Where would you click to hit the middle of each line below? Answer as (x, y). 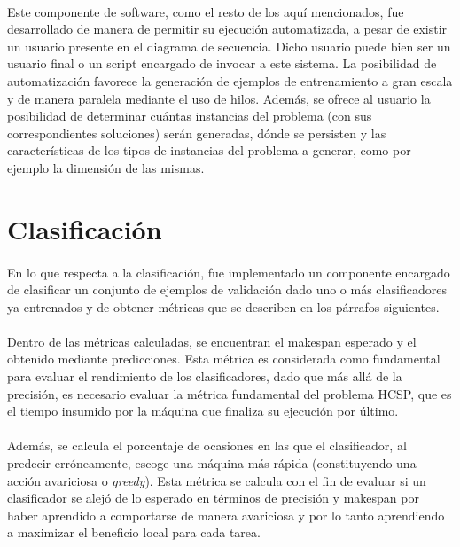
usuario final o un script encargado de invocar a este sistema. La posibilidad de (222, 63)
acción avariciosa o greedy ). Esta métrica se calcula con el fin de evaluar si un (217, 480)
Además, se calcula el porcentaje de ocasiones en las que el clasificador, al (207, 445)
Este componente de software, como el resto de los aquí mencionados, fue (206, 11)
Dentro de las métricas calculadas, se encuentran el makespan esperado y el (212, 341)
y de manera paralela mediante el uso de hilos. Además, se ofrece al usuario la (219, 98)
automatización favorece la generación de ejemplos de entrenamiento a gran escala (230, 80)
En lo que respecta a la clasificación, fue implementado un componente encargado (229, 272)
